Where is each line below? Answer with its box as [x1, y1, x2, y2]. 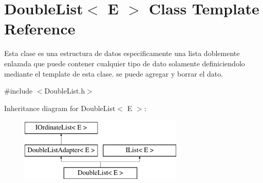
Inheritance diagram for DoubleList [4, 102, 116, 113]
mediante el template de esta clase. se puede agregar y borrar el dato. [4, 68, 223, 79]
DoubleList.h [44, 85, 85, 96]
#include [4, 85, 33, 96]
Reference [4, 18, 76, 39]
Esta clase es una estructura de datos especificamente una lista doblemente [4, 48, 240, 59]
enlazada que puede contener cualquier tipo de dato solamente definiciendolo [4, 58, 245, 68]
